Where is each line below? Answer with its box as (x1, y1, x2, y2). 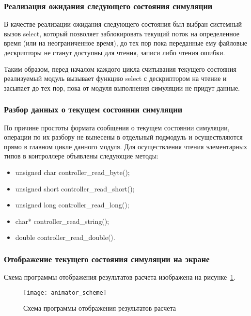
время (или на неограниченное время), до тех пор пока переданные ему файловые (4, 38, 248, 48)
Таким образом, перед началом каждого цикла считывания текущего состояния (4, 63, 236, 74)
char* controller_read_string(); (15, 216, 109, 226)
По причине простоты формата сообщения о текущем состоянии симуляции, (4, 122, 230, 132)
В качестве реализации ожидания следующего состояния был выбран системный (4, 19, 242, 29)
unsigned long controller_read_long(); (15, 200, 129, 210)
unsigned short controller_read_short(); (15, 183, 135, 193)
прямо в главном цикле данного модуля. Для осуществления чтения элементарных (4, 141, 248, 151)
